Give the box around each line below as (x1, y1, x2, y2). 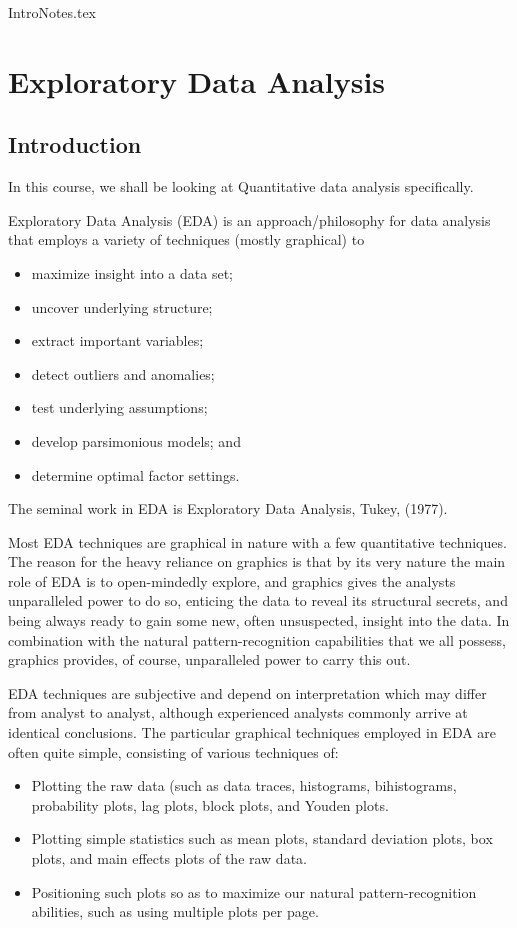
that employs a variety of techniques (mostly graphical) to (8, 229, 365, 250)
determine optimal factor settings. (31, 464, 240, 485)
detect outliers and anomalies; (31, 363, 215, 384)
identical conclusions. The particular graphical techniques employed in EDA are (8, 722, 497, 743)
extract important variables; (31, 330, 204, 351)
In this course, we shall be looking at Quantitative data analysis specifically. (8, 176, 474, 197)
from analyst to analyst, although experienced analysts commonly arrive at (8, 702, 468, 723)
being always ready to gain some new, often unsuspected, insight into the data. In (8, 610, 510, 631)
